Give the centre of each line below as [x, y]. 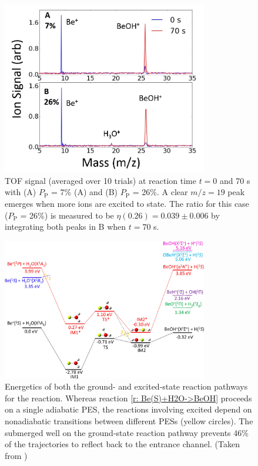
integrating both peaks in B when [66, 227]
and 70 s [235, 180]
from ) [16, 455]
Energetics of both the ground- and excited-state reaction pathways [126, 386]
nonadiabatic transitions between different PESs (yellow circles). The [129, 420]
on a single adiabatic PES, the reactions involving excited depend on [128, 409]
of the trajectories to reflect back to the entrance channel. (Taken [122, 444]
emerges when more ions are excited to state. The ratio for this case [127, 203]
